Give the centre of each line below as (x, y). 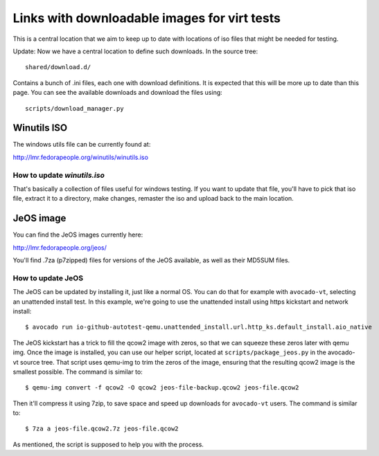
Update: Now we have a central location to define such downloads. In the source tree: (135, 51)
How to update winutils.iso (59, 175)
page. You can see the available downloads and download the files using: (118, 93)
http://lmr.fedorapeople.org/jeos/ (60, 247)
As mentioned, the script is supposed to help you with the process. (108, 444)
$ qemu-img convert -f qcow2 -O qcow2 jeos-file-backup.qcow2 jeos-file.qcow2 (162, 388)
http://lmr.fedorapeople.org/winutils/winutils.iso (81, 157)
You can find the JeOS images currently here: (78, 235)
